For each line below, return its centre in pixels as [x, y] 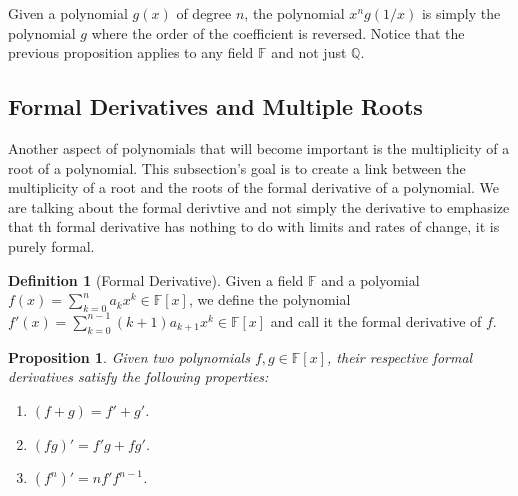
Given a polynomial [68, 13]
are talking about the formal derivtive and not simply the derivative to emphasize [259, 206]
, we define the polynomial [269, 299]
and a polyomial [370, 279]
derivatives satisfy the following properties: [138, 376]
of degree [204, 13]
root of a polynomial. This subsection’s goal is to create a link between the [237, 167]
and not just [309, 52]
